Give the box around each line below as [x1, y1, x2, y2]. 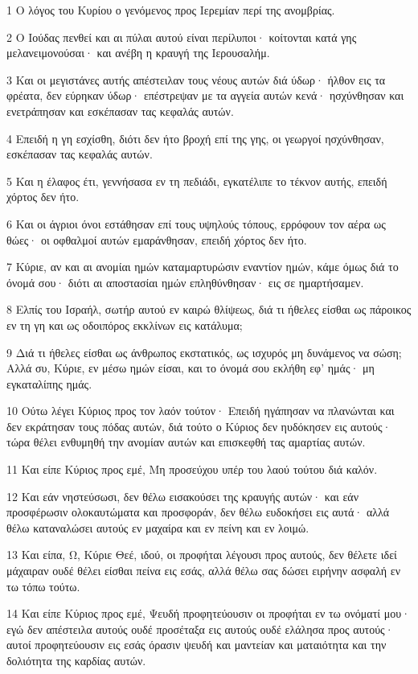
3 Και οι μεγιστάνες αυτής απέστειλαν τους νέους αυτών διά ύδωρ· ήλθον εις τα [6, 71, 386, 88]
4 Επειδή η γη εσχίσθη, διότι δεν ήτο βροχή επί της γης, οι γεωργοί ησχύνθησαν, [6, 129, 384, 146]
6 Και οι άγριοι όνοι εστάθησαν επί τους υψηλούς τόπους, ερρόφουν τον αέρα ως [6, 215, 386, 232]
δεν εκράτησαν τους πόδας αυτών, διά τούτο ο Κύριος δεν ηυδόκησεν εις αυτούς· [6, 417, 391, 434]
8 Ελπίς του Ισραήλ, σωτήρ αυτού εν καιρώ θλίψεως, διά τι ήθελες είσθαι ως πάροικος [6, 301, 412, 318]
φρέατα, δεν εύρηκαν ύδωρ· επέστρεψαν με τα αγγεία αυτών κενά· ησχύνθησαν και [6, 87, 404, 104]
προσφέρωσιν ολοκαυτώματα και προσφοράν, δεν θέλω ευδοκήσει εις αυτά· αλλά [6, 503, 390, 520]
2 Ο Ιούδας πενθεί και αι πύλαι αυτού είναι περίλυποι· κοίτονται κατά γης [6, 28, 357, 45]
